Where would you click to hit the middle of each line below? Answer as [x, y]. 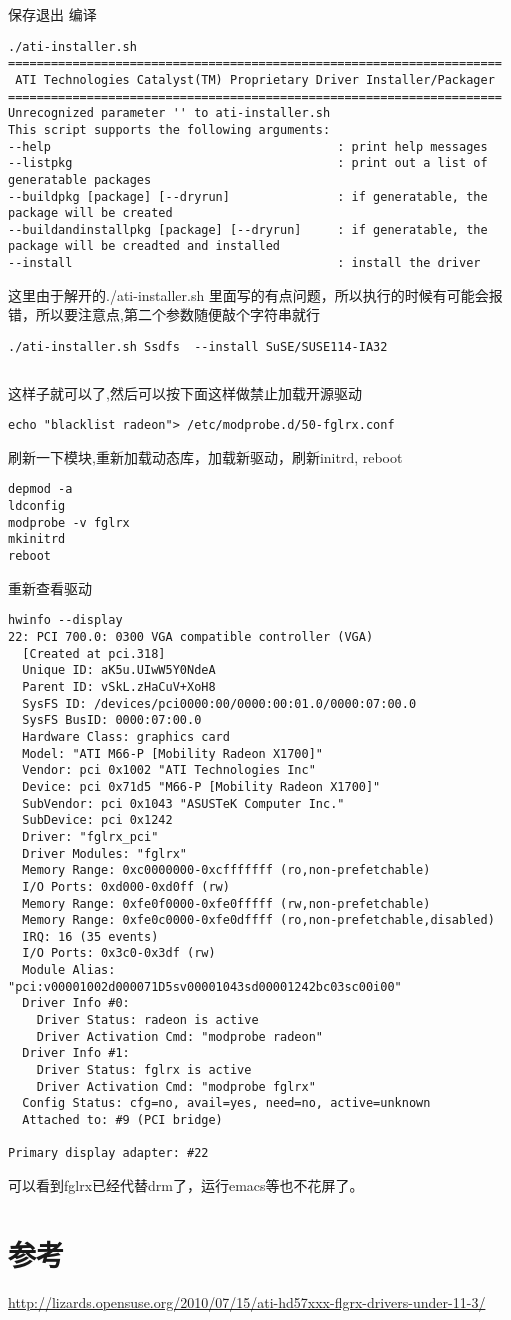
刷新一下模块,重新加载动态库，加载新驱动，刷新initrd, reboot [205, 456]
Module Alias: [69, 970]
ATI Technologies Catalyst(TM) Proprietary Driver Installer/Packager [255, 79]
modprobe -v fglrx [69, 522]
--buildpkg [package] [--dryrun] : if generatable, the [248, 196]
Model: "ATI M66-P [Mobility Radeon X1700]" [172, 753]
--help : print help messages [248, 146]
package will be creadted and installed [144, 246]
